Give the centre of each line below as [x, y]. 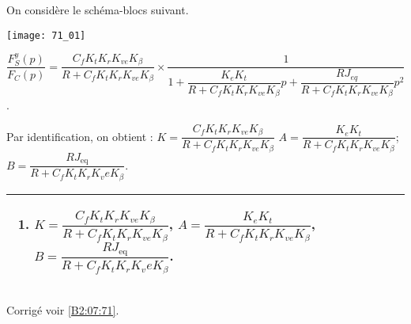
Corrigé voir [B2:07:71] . [63, 309]
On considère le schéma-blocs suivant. [98, 10]
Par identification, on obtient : [80, 136]
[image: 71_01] [46, 35]
